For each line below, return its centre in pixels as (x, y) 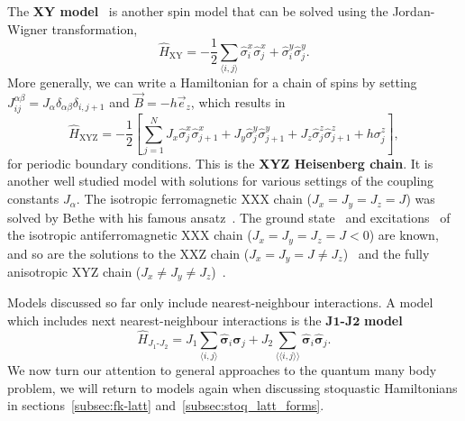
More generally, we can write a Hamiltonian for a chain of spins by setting (212, 82)
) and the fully (386, 253)
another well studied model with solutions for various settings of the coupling (221, 181)
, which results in (238, 101)
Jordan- (414, 11)
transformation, (95, 28)
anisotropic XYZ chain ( (74, 272)
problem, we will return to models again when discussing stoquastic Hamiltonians (232, 387)
